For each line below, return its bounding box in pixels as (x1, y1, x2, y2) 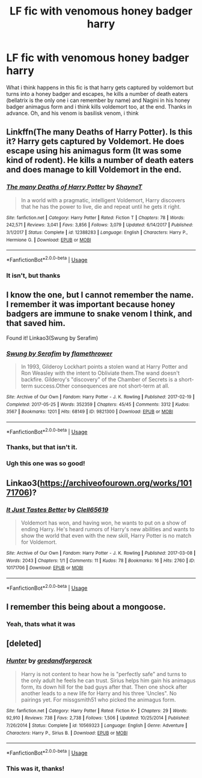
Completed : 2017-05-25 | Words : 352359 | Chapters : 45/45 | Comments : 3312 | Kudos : (6, 401, 190, 407)
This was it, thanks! (6, 764, 65, 773)
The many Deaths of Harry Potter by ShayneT (6, 183, 142, 191)
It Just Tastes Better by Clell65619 (6, 505, 109, 514)
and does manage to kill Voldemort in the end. (6, 165, 182, 175)
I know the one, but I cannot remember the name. (6, 290, 194, 300)
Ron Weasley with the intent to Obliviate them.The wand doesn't (20, 369, 180, 377)
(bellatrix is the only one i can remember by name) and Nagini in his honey (6, 97, 191, 104)
